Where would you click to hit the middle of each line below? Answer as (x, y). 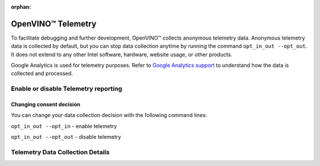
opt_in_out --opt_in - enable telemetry (64, 126)
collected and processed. (42, 73)
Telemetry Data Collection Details (60, 152)
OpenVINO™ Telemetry (54, 24)
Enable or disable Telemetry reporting (67, 89)
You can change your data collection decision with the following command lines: (109, 115)
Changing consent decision (46, 105)
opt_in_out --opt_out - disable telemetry (66, 137)
